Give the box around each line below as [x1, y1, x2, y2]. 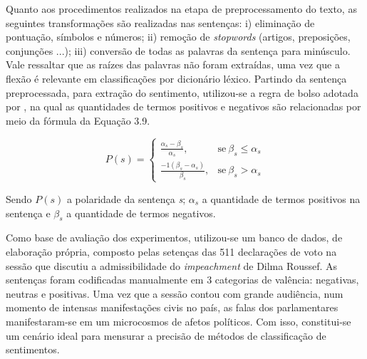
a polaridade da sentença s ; [66, 191, 186, 206]
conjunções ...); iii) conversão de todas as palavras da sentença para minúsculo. [6, 43, 351, 58]
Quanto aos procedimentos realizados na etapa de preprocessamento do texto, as [6, 1, 357, 16]
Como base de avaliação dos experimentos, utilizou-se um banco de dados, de [6, 230, 343, 245]
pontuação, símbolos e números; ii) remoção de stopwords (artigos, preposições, [6, 29, 351, 44]
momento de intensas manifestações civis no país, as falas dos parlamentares [6, 300, 338, 315]
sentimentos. [6, 342, 60, 357]
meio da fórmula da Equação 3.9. [6, 113, 150, 128]
